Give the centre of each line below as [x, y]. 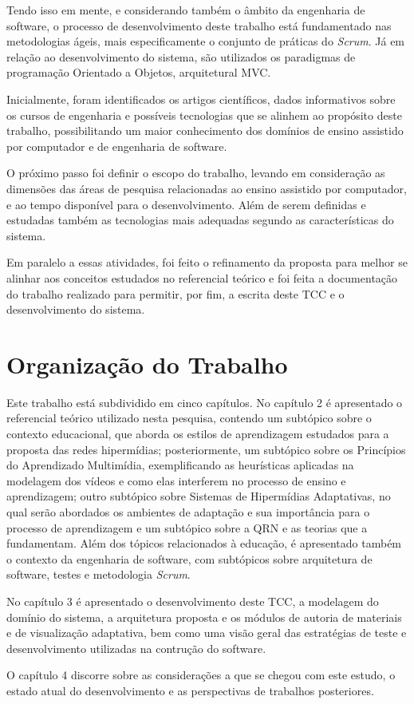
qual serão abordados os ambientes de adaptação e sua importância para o [188, 511]
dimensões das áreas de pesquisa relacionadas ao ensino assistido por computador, [207, 188]
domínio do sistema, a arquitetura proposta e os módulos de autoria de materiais [204, 617]
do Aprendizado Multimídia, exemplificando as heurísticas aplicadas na [180, 465]
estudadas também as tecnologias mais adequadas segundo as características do [200, 220]
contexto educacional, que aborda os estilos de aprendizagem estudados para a [198, 433]
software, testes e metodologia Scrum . [99, 574]
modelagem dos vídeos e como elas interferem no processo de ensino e [176, 480]
